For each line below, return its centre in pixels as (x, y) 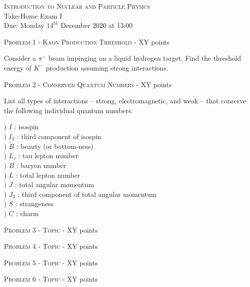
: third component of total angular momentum (87, 194)
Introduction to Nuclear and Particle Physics (77, 6)
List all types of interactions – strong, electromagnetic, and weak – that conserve (125, 101)
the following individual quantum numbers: (68, 110)
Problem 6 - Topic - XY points (51, 279)
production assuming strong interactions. (107, 67)
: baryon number (41, 165)
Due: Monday (24, 25)
